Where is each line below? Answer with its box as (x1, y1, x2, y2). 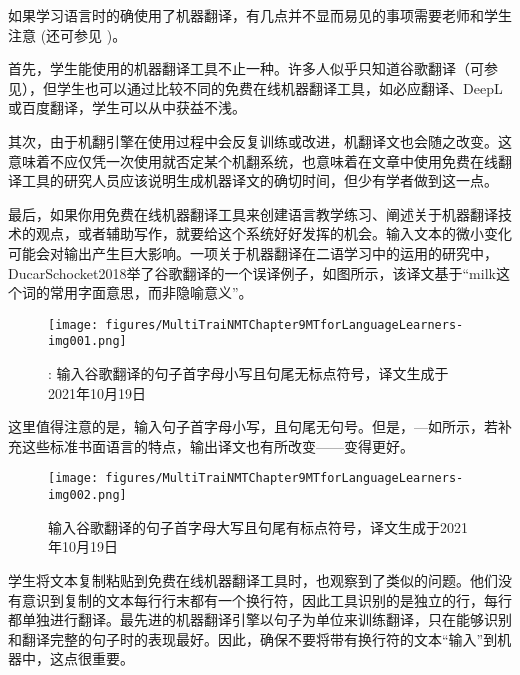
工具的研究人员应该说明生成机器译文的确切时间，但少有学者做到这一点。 (21, 170, 498, 191)
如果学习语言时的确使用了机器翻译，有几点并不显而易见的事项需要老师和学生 (8, 5, 512, 25)
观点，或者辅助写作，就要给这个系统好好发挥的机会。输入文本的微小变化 (35, 223, 512, 244)
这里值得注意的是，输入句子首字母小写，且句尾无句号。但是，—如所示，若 (8, 416, 498, 437)
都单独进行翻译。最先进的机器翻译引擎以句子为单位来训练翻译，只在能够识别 (8, 609, 512, 630)
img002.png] (48, 488, 127, 503)
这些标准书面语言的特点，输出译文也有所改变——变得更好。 (21, 435, 414, 456)
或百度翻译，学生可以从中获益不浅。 (8, 97, 246, 118)
